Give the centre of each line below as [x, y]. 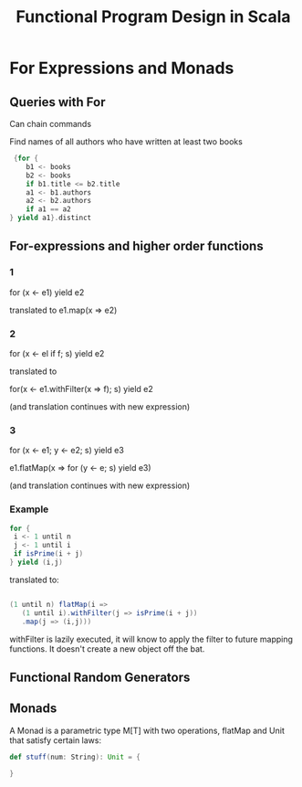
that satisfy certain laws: [56, 740]
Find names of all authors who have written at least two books [126, 142]
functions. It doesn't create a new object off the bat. [107, 649]
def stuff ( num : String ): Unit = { [75, 757]
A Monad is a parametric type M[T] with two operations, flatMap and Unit [147, 730]
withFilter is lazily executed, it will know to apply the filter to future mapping [151, 639]
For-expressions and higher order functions [136, 246]
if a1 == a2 [48, 209]
